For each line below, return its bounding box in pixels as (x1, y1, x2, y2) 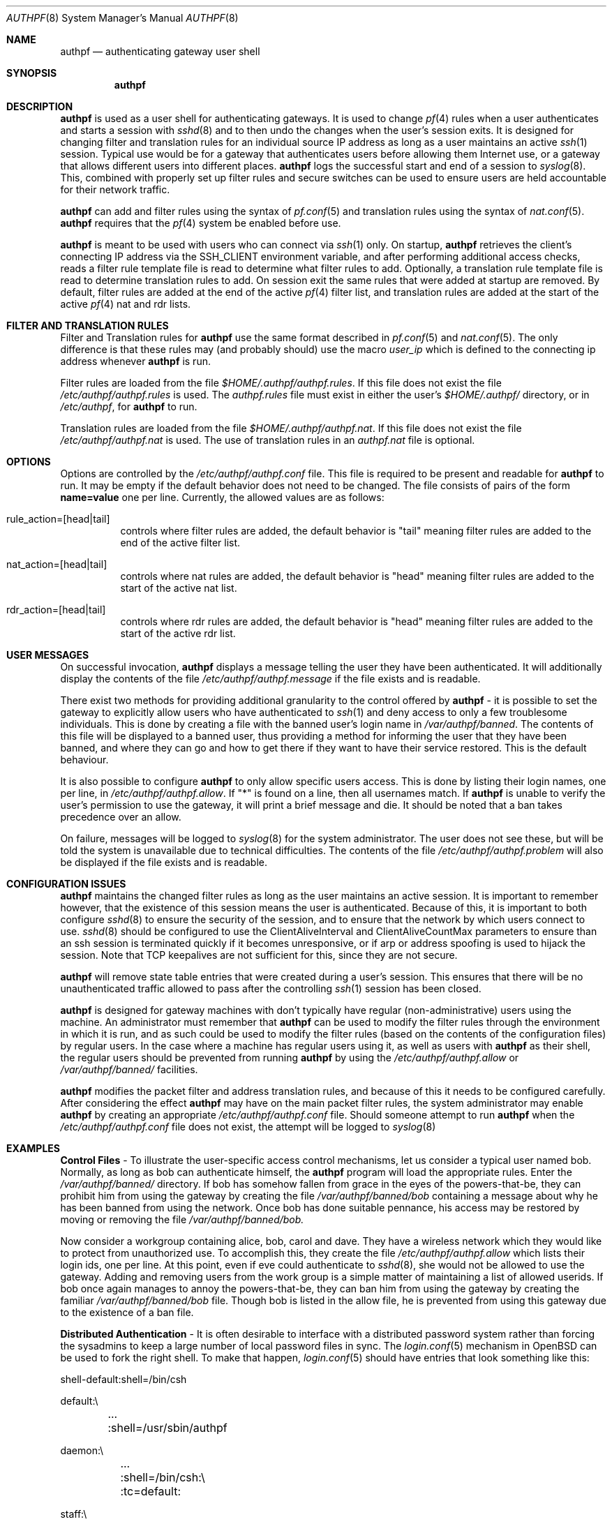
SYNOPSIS (6, 67, 57, 79)
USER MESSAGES (6, 649, 89, 661)
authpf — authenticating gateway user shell (60, 45, 260, 57)
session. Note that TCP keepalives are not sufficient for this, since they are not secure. (60, 949, 458, 961)
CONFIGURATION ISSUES (6, 878, 126, 890)
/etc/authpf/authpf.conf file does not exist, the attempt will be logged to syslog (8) (60, 1121, 436, 1133)
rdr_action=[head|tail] (6, 604, 106, 615)
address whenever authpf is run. (60, 355, 211, 367)
